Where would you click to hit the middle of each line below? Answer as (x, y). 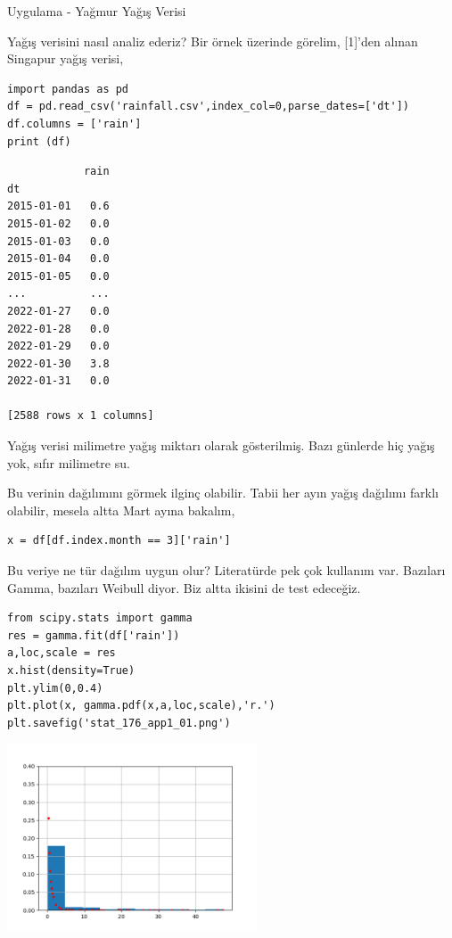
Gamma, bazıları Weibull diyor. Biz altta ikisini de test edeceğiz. (184, 587)
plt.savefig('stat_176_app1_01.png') (119, 723)
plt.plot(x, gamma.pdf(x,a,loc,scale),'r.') (141, 706)
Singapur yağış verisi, (66, 58)
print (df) (39, 141)
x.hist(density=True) (71, 671)
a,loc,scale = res (62, 653)
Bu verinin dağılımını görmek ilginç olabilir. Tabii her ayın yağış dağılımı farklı (223, 493)
